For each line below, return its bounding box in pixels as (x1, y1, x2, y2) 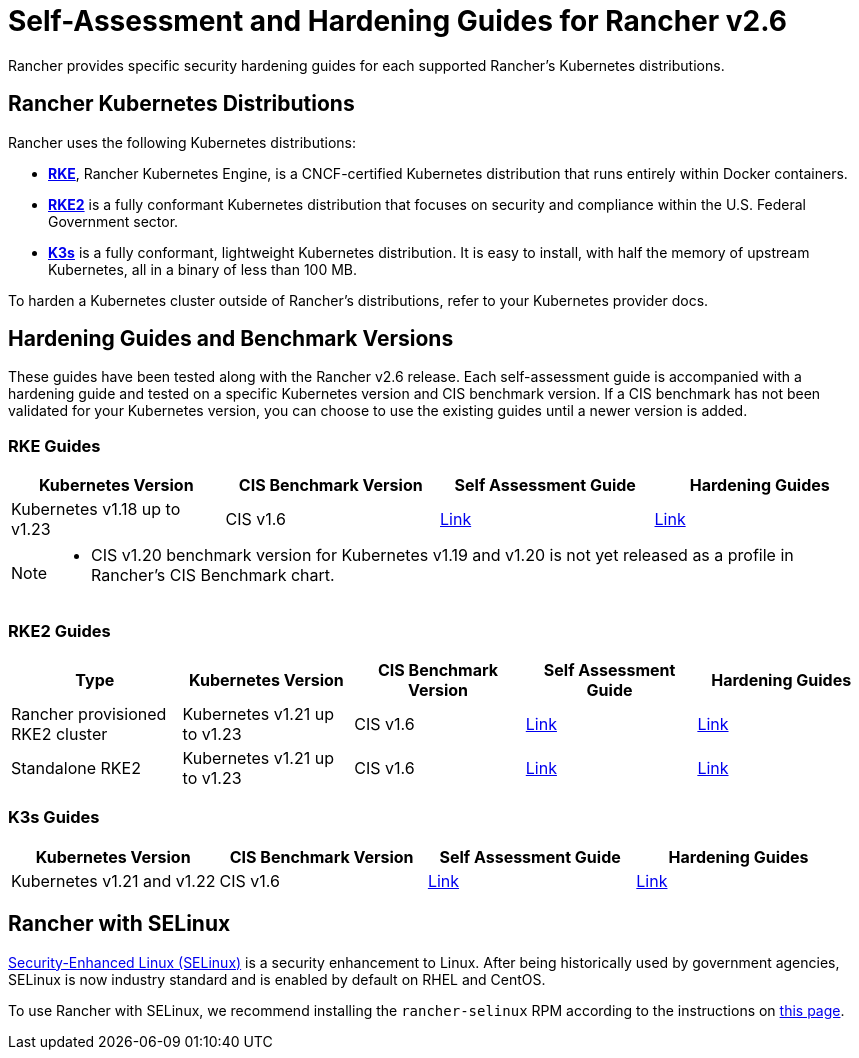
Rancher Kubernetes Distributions (8, 91, 355, 117)
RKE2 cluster (11, 723, 108, 744)
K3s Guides (8, 807, 100, 828)
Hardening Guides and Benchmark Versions (8, 326, 454, 352)
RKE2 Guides (8, 620, 111, 641)
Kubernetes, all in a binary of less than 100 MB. (48, 260, 358, 278)
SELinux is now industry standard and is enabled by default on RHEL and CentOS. (8, 970, 546, 988)
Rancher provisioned (11, 703, 167, 724)
